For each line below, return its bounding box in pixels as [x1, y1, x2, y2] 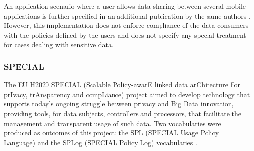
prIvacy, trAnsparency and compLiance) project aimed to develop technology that [4, 89, 250, 99]
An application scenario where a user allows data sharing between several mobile [4, 1, 246, 11]
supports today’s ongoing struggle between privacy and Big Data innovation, [4, 99, 234, 109]
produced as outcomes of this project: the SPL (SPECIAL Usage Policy [4, 127, 219, 138]
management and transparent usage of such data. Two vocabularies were [4, 118, 221, 128]
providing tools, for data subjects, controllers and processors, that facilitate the [4, 108, 241, 118]
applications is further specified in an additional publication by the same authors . [4, 10, 251, 21]
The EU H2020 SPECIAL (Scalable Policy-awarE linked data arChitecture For [4, 79, 240, 90]
